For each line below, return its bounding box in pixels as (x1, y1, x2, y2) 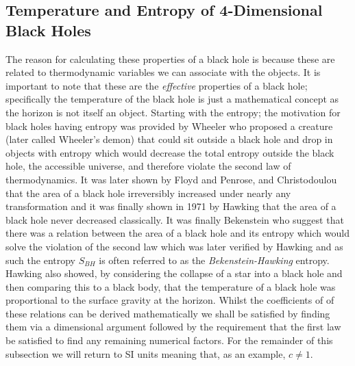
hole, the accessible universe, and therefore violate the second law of (5, 159, 291, 173)
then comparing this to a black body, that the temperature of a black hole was (5, 279, 336, 293)
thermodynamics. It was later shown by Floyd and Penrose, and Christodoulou (5, 172, 337, 186)
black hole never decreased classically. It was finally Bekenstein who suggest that (5, 212, 344, 226)
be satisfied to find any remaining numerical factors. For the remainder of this (5, 333, 333, 348)
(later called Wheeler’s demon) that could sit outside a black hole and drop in (5, 132, 333, 146)
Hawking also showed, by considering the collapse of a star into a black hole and (5, 266, 343, 280)
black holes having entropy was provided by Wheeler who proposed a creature (5, 118, 333, 133)
